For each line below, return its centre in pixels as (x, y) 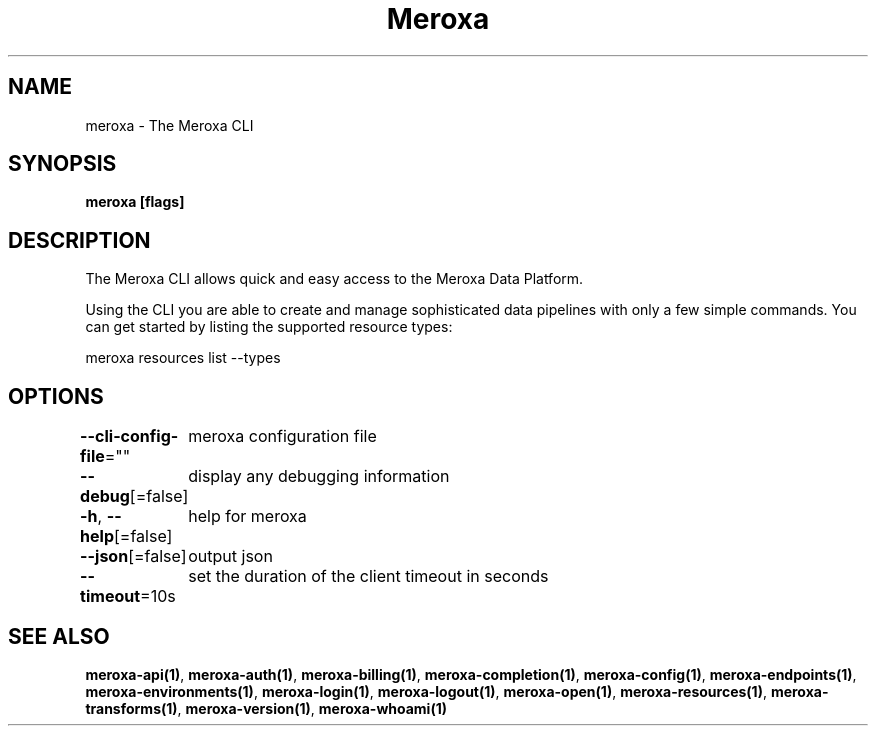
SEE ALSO (59, 636)
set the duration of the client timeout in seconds (368, 576)
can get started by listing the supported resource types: (269, 327)
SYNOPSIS (62, 164)
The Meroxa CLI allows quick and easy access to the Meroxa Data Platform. (334, 279)
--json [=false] (133, 556)
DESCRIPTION (79, 240)
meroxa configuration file (282, 436)
